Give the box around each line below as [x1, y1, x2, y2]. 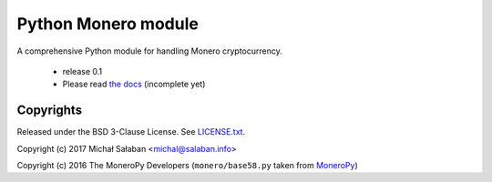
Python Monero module [16, 14, 200, 34]
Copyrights [16, 103, 82, 118]
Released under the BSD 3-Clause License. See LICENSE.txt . [16, 126, 246, 137]
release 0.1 [62, 66, 103, 76]
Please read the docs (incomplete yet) [62, 78, 206, 90]
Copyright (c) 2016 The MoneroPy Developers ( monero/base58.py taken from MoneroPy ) [16, 160, 359, 171]
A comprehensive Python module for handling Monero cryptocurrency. [16, 45, 282, 56]
